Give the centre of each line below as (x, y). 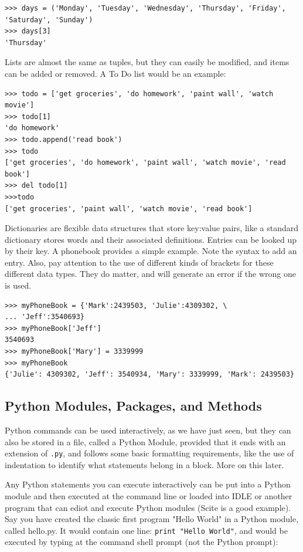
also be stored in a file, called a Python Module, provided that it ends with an (145, 441)
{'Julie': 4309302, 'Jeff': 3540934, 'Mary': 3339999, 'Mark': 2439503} (149, 375)
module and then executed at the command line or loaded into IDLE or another (149, 496)
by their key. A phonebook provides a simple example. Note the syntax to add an (151, 251)
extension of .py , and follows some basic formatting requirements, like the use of (149, 453)
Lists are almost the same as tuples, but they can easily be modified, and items (147, 62)
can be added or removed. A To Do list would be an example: (115, 73)
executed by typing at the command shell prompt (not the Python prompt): (142, 542)
